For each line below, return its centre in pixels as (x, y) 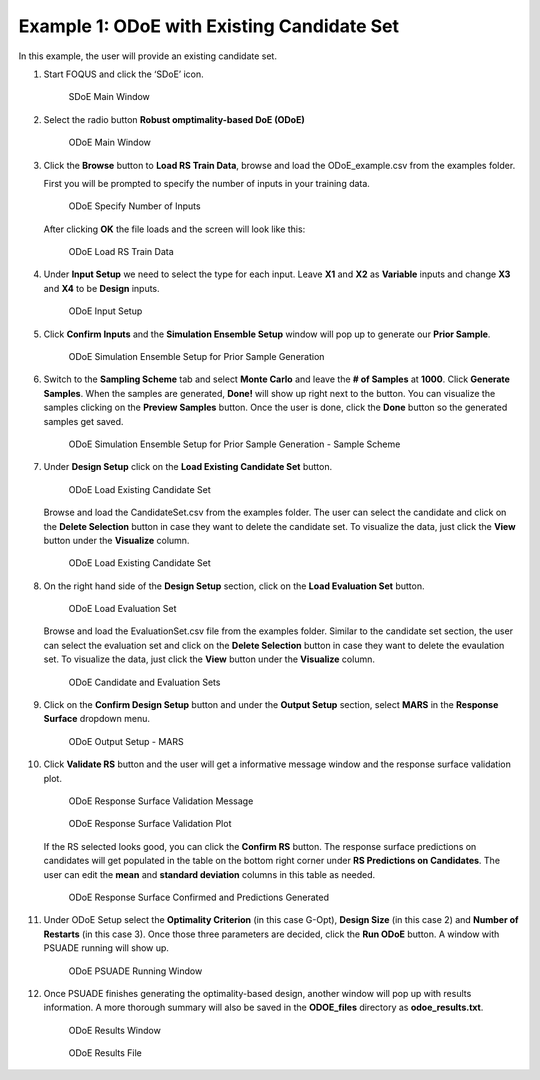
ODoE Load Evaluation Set (122, 609)
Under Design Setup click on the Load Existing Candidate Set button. (188, 467)
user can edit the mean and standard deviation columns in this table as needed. (209, 874)
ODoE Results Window (115, 1030)
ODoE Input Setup (105, 311)
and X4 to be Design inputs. (101, 288)
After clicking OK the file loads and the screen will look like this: (174, 229)
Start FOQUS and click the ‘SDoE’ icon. (123, 74)
